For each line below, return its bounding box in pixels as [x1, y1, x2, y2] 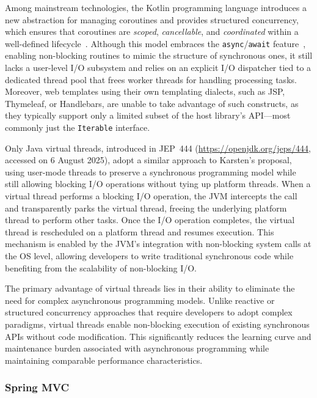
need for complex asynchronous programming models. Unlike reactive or [5, 293, 275, 306]
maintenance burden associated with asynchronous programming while [5, 342, 269, 355]
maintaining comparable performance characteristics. [5, 353, 203, 366]
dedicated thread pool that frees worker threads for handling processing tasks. [5, 73, 297, 86]
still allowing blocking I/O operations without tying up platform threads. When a [5, 177, 311, 190]
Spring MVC [5, 380, 70, 395]
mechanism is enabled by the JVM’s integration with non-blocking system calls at [5, 237, 312, 250]
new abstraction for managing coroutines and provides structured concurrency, [5, 13, 299, 26]
